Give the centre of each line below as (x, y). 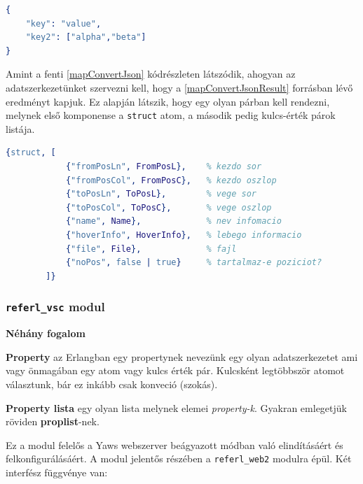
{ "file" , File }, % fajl (151, 249)
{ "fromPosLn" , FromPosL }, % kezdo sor (164, 166)
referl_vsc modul (55, 307)
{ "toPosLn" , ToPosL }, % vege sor (161, 194)
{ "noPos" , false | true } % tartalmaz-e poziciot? (194, 263)
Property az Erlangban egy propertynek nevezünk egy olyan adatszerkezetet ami (182, 356)
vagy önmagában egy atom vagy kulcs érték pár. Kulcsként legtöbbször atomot (175, 370)
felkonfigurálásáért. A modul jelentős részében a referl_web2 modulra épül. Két (179, 458)
